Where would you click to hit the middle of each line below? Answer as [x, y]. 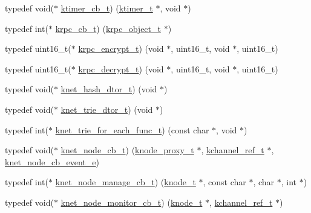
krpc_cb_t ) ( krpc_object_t [108, 28]
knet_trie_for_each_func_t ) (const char [132, 129]
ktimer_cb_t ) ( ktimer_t [107, 8]
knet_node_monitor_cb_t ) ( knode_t [132, 202]
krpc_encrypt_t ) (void [121, 49]
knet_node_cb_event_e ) [52, 161]
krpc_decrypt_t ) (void [121, 68]
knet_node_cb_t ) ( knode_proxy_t [127, 150]
